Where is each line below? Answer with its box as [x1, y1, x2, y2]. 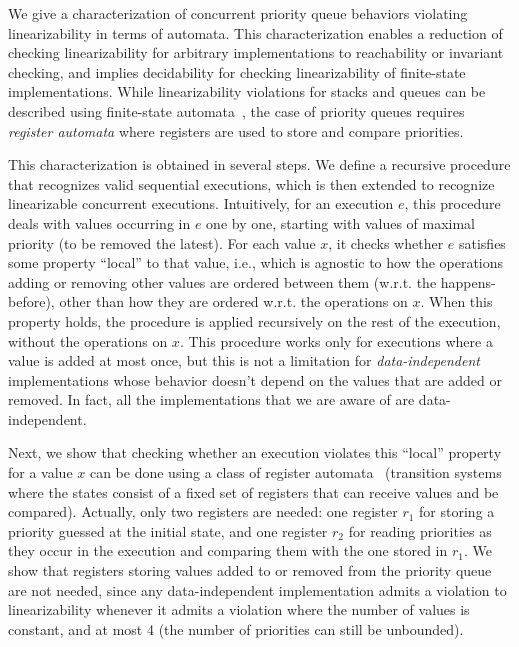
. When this [420, 291, 493, 312]
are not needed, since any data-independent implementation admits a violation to [8, 579, 507, 600]
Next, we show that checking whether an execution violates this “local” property [8, 442, 502, 463]
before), [8, 291, 55, 312]
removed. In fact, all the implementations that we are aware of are [8, 389, 415, 410]
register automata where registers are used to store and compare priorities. [8, 120, 464, 141]
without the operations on [8, 330, 168, 351]
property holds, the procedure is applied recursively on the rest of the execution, [8, 310, 501, 331]
